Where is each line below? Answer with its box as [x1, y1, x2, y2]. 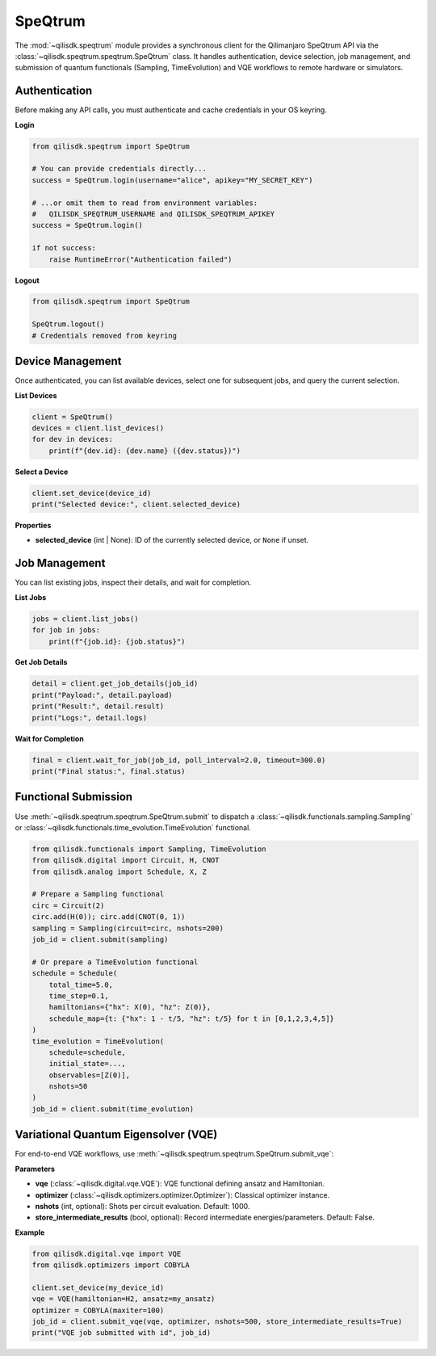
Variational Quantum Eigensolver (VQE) [15, 1127, 218, 1142]
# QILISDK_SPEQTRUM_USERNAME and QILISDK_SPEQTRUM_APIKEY [31, 209, 275, 218]
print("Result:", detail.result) [31, 702, 165, 711]
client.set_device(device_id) [31, 489, 152, 497]
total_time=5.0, [48, 980, 113, 989]
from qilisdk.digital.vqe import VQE [31, 1249, 182, 1258]
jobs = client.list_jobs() [31, 614, 139, 623]
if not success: [31, 243, 97, 253]
